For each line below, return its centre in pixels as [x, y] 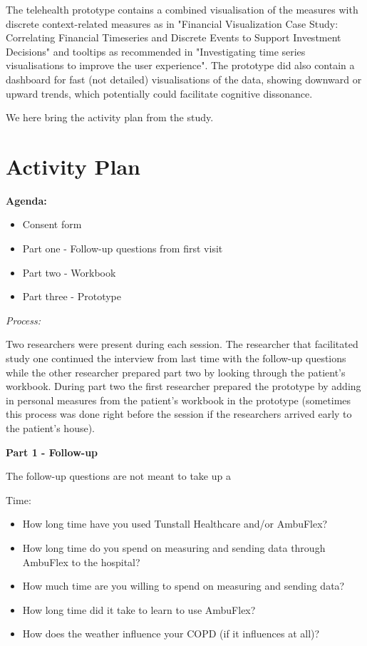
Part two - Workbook [69, 272]
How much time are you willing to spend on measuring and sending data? [183, 586]
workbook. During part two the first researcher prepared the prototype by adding [183, 386]
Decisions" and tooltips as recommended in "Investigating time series [156, 51]
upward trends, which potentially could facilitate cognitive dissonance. [159, 93]
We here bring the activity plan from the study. [110, 117]
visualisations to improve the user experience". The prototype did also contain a [180, 65]
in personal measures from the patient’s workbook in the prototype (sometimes [179, 400]
